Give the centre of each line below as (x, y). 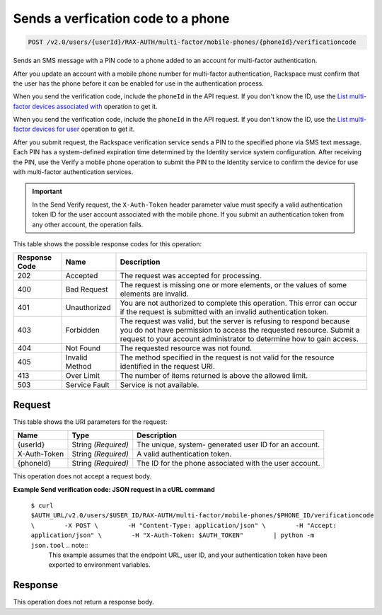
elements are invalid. (154, 294)
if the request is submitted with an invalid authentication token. (224, 312)
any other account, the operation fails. (88, 224)
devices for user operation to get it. (83, 129)
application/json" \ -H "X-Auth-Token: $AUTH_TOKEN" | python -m (173, 535)
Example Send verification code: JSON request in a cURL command (114, 489)
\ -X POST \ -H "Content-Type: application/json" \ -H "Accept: (184, 525)
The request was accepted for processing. (191, 276)
